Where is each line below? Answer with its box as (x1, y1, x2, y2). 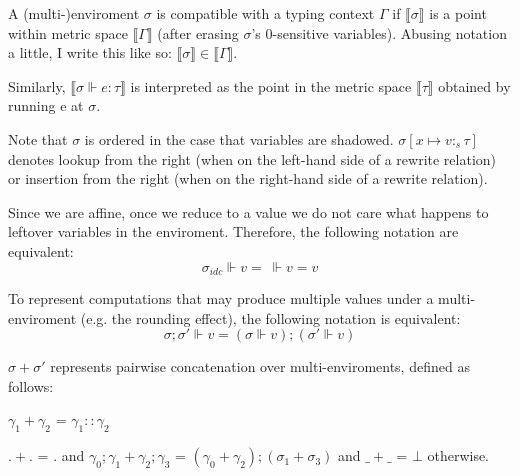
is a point (429, 3, 487, 23)
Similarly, (8, 75, 66, 96)
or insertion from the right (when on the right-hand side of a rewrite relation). (8, 168, 488, 189)
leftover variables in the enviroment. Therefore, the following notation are (8, 221, 459, 242)
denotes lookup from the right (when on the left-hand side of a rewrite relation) (8, 148, 497, 169)
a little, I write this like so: (8, 42, 172, 63)
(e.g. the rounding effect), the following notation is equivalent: (80, 307, 461, 328)
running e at (8, 95, 84, 116)
